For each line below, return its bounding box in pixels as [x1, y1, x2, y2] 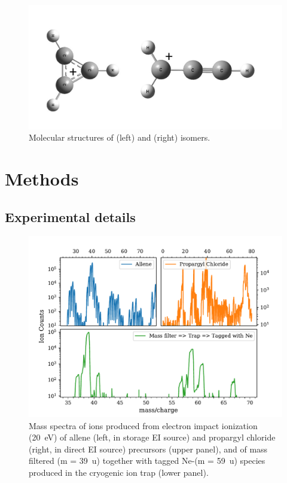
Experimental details [5, 207, 136, 226]
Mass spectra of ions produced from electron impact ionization [29, 419, 258, 432]
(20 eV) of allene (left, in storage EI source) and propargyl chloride [29, 431, 276, 443]
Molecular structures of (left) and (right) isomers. [29, 131, 210, 144]
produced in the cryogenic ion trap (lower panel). [29, 466, 209, 479]
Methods [5, 166, 79, 191]
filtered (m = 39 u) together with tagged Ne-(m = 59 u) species [29, 454, 265, 467]
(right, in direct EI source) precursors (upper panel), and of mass [29, 442, 268, 455]
